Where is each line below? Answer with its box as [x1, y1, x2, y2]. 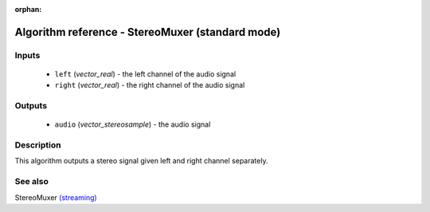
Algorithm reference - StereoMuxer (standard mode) [14, 25, 281, 39]
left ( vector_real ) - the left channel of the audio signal [54, 69, 236, 79]
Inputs [14, 49, 41, 61]
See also [14, 176, 49, 187]
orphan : [14, 5, 42, 14]
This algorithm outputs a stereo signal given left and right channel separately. [14, 156, 268, 166]
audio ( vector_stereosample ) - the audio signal [54, 120, 211, 129]
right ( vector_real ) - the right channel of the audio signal [54, 80, 245, 90]
